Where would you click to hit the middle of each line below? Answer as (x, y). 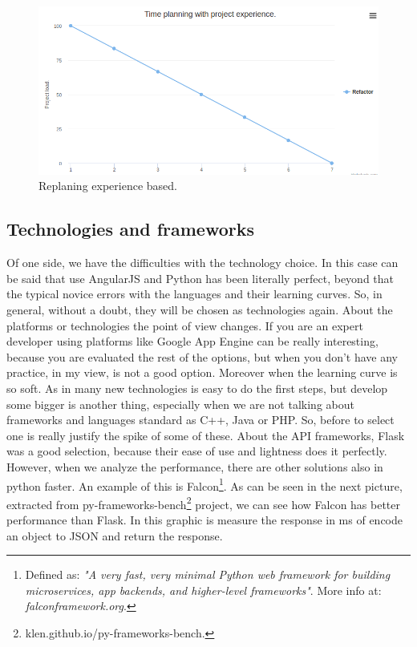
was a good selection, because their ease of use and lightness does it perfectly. (197, 451)
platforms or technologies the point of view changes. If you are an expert (185, 325)
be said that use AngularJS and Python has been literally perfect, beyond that (200, 278)
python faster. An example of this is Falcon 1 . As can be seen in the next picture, (204, 484)
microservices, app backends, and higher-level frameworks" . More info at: (203, 590)
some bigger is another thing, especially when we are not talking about (180, 404)
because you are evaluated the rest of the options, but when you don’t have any (202, 356)
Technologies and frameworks (130, 229)
